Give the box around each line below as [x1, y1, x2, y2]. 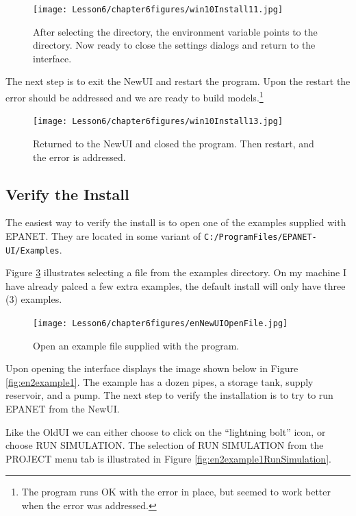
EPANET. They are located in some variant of [5, 228, 201, 243]
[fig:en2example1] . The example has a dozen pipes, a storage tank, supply [5, 374, 314, 389]
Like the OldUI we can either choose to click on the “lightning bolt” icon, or [5, 424, 326, 439]
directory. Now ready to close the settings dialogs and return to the [33, 38, 316, 52]
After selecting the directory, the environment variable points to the [33, 24, 318, 38]
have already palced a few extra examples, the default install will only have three [5, 278, 346, 293]
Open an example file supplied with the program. [33, 338, 240, 352]
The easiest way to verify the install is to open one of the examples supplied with [5, 215, 346, 230]
